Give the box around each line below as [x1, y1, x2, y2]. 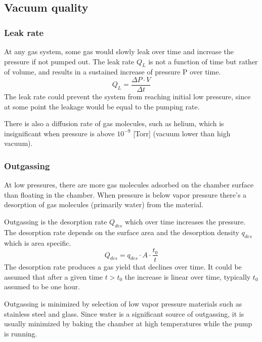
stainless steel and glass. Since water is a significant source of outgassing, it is [4, 308, 244, 319]
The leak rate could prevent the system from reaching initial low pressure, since [4, 91, 251, 102]
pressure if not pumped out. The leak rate [4, 56, 135, 66]
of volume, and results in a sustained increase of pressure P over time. [4, 66, 221, 77]
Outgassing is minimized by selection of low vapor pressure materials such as [4, 298, 242, 309]
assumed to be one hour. [4, 281, 80, 292]
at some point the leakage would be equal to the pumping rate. [4, 101, 200, 111]
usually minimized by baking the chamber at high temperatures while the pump [4, 318, 252, 329]
